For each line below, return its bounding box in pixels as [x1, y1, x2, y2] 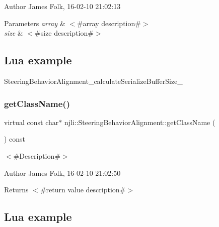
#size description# [35, 28, 94, 38]
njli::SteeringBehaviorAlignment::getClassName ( [64, 117, 215, 127]
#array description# [77, 18, 141, 28]
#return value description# [40, 184, 126, 195]
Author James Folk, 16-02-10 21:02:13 [4, 1, 121, 11]
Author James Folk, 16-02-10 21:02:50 [4, 167, 121, 178]
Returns [4, 184, 29, 195]
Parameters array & [4, 18, 65, 28]
